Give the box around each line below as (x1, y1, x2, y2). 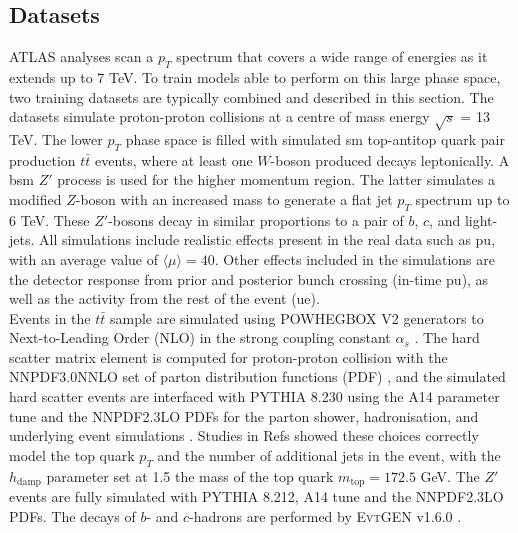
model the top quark (9, 444, 135, 465)
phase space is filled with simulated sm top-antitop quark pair (125, 128, 505, 149)
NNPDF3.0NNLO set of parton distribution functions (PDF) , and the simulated (9, 366, 506, 387)
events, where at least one (95, 149, 253, 170)
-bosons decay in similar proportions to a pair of (108, 209, 404, 230)
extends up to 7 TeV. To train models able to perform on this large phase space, (9, 67, 501, 87)
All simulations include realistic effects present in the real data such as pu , (39, 229, 496, 250)
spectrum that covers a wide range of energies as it (176, 46, 488, 67)
